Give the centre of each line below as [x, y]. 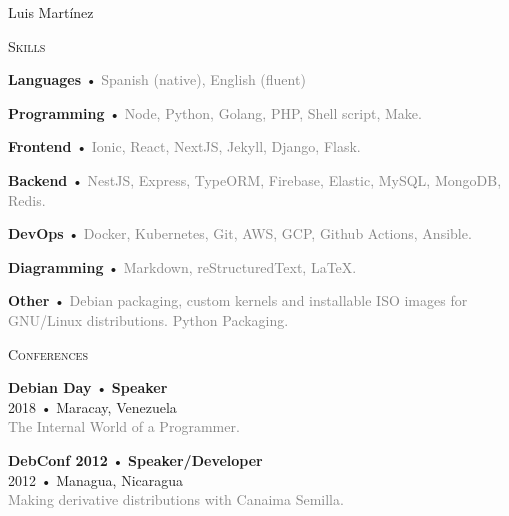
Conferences [48, 353]
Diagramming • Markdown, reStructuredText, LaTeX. [182, 266]
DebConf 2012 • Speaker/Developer [135, 459]
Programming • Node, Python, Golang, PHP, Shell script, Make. [215, 112]
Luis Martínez [51, 12]
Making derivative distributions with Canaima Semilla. [176, 499]
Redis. [27, 199]
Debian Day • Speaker [88, 387]
